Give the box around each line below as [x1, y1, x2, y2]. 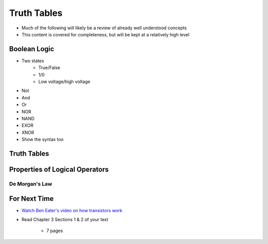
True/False [38, 65, 61, 71]
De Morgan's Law [9, 180, 52, 187]
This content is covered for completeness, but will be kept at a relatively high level [21, 31, 190, 37]
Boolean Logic [9, 45, 55, 53]
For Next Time [9, 194, 54, 203]
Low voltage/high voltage [38, 79, 90, 84]
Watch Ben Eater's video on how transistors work [21, 207, 123, 213]
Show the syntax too [21, 137, 64, 143]
